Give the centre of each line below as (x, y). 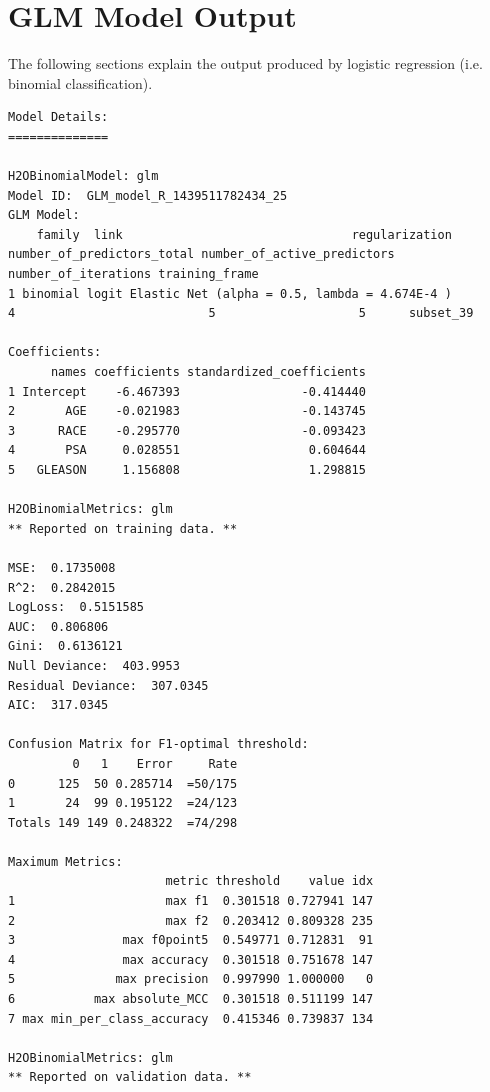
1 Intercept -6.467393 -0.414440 (187, 391)
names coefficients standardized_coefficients (208, 372)
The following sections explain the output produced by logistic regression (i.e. (245, 63)
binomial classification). (80, 82)
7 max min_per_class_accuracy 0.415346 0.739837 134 (191, 1018)
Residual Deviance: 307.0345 (108, 685)
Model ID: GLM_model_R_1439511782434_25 (148, 195)
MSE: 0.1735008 (62, 567)
